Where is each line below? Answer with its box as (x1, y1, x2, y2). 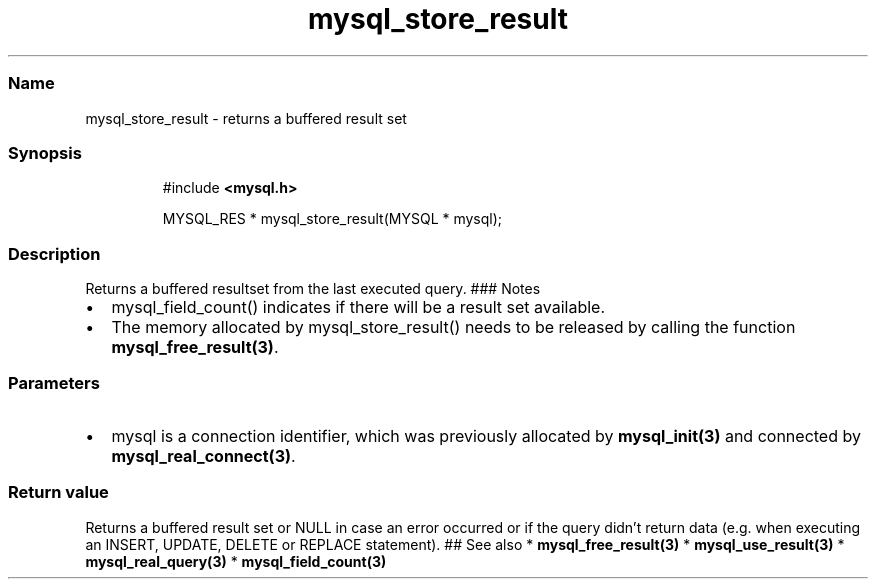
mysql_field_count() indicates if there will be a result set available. (111, 297, 606, 317)
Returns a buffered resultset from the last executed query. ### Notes (85, 280, 541, 297)
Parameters (8, 373, 100, 394)
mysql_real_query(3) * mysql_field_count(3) (85, 552, 387, 570)
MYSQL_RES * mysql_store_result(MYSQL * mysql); (162, 210, 503, 228)
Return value (8, 482, 109, 503)
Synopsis (8, 142, 82, 163)
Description (8, 243, 101, 264)
